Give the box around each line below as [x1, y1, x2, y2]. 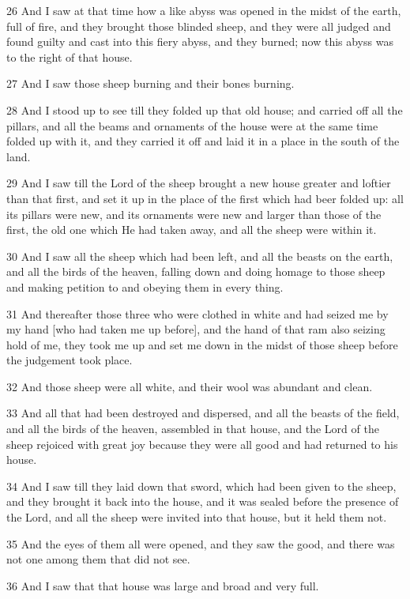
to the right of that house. [6, 48, 133, 65]
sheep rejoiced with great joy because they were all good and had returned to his [6, 435, 398, 452]
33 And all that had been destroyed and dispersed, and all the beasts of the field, [6, 405, 400, 421]
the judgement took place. [6, 352, 133, 368]
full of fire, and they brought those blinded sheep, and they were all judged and [6, 17, 391, 34]
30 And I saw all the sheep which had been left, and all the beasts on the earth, [6, 247, 393, 264]
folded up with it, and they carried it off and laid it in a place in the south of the [6, 133, 400, 149]
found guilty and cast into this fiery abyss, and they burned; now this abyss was [6, 33, 393, 50]
